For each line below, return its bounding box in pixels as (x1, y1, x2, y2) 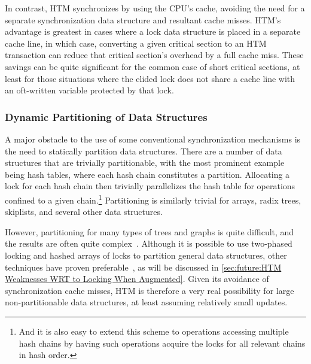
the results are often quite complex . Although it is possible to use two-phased (5, 237, 292, 250)
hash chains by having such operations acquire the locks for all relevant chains (19, 336, 306, 349)
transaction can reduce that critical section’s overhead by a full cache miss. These (5, 48, 304, 61)
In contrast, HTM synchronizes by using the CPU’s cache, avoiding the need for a (5, 2, 305, 14)
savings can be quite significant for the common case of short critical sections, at (5, 60, 300, 72)
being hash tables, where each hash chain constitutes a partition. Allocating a (5, 168, 290, 180)
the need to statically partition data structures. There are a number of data (5, 144, 282, 157)
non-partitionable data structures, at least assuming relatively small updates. (5, 296, 288, 308)
